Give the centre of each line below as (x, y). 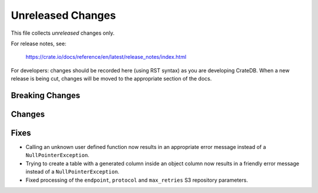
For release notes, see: (39, 44)
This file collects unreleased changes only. (63, 33)
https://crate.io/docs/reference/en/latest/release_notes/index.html (106, 57)
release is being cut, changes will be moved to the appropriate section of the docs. (111, 79)
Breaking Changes (46, 95)
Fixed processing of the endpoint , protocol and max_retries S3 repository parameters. (137, 180)
